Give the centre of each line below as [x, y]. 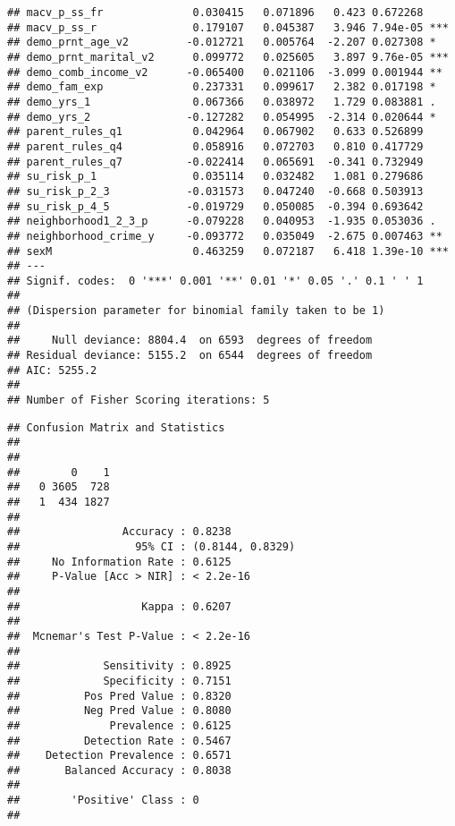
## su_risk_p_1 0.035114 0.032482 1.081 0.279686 [215, 177]
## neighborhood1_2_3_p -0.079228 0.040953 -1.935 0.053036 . [222, 221]
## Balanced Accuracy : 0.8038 [119, 770]
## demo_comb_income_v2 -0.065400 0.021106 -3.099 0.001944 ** [225, 72]
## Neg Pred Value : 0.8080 [119, 711]
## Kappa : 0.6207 [119, 606]
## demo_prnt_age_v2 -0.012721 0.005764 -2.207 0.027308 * [222, 43]
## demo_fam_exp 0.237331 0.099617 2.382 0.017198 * [222, 87]
